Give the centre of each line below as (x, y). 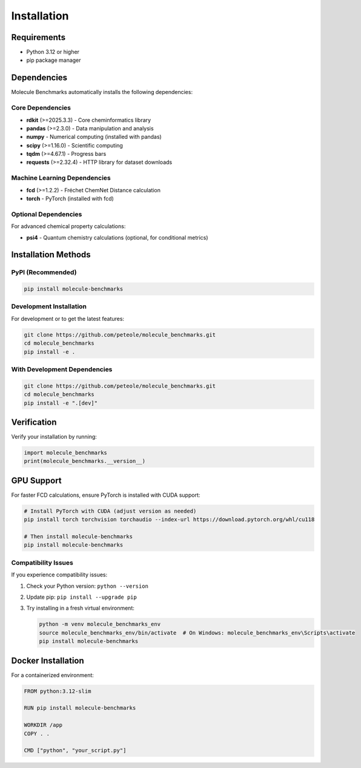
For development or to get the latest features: (68, 318)
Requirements (38, 37)
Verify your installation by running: (54, 436)
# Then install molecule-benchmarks (78, 537)
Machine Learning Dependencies (61, 178)
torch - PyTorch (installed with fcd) (70, 198)
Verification (34, 422)
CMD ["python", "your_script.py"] (75, 750)
